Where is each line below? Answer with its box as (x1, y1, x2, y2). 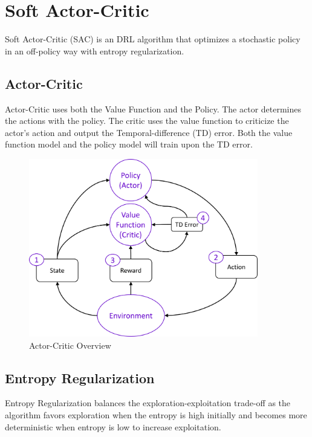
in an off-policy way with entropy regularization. (5, 44, 184, 57)
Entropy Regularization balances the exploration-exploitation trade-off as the (5, 397, 291, 409)
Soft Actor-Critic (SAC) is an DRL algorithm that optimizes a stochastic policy (5, 33, 301, 45)
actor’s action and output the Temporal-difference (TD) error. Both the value (5, 126, 293, 138)
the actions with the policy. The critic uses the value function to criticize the (5, 114, 289, 127)
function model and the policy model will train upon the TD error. (5, 138, 253, 151)
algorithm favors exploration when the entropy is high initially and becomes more (5, 409, 307, 421)
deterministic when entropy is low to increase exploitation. (5, 420, 221, 433)
